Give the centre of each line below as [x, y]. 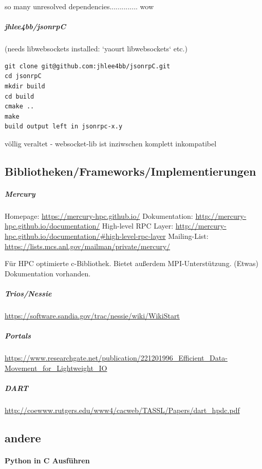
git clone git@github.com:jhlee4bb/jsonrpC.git [88, 66]
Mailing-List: [188, 236]
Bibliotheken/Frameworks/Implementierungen [130, 171]
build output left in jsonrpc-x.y [64, 127]
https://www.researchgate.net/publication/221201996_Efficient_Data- [116, 358]
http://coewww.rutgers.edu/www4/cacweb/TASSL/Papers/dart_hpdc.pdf [122, 410]
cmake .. [20, 107]
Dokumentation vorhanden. [48, 273]
